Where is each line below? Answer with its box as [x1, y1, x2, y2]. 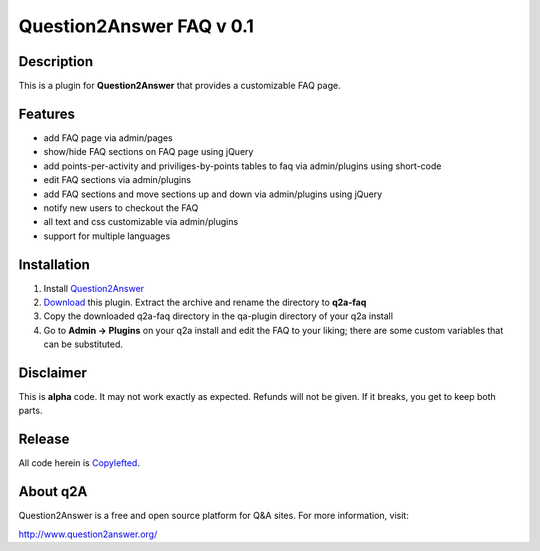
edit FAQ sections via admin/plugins [43, 174, 192, 186]
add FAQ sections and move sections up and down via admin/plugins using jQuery [43, 188, 383, 200]
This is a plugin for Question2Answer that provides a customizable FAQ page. [18, 80, 341, 92]
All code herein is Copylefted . [18, 457, 140, 469]
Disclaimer [18, 364, 87, 381]
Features [18, 105, 75, 122]
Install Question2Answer [43, 282, 145, 294]
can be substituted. [43, 338, 124, 350]
